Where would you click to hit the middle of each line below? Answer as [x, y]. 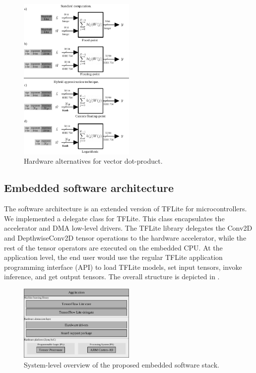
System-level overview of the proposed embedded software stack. [122, 364]
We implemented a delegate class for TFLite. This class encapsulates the [114, 218]
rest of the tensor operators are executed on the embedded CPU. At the [113, 247]
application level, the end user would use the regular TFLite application [113, 257]
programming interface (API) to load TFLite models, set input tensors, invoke [123, 267]
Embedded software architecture [89, 188]
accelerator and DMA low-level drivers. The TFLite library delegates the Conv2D [128, 228]
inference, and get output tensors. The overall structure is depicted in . [112, 277]
